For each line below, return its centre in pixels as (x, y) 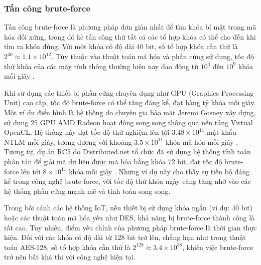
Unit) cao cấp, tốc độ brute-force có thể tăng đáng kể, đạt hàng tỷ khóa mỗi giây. (130, 102)
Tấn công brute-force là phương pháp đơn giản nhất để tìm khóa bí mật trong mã (130, 27)
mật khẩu (221, 132)
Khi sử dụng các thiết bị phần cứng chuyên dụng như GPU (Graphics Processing (129, 92)
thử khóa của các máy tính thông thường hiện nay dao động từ (101, 66)
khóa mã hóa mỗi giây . (202, 142)
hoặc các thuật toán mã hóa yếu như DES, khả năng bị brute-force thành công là (129, 217)
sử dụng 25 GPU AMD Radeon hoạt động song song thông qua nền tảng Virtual (128, 122)
